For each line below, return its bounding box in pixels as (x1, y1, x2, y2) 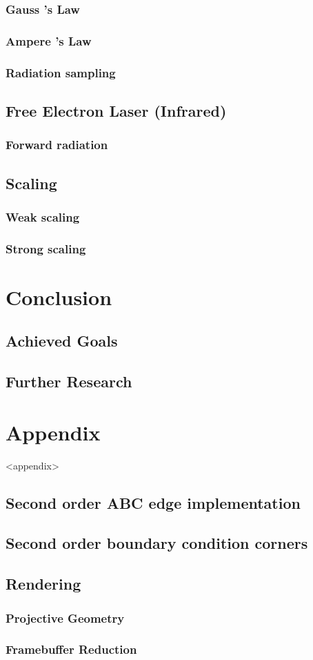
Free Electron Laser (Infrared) (6, 99, 227, 121)
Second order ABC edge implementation (6, 492, 301, 513)
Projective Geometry (6, 609, 125, 626)
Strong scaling (6, 240, 86, 257)
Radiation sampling (6, 64, 116, 81)
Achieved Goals (6, 330, 118, 351)
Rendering (6, 573, 81, 594)
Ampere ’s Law (6, 32, 92, 49)
